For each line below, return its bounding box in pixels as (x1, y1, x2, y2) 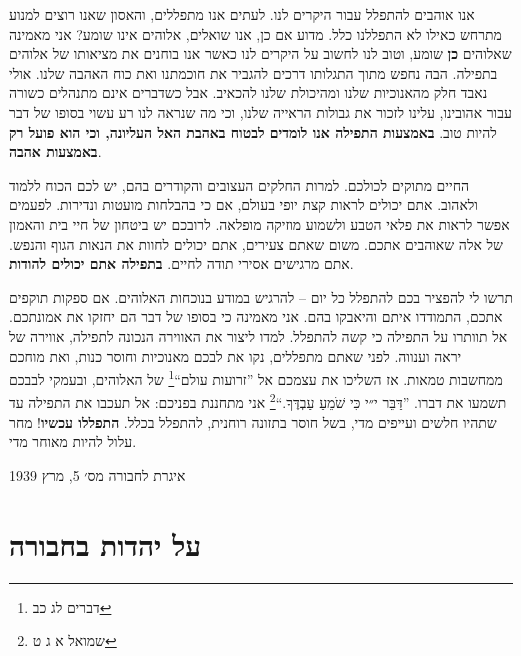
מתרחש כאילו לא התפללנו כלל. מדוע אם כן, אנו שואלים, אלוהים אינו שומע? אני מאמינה (9, 23, 502, 44)
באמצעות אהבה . (9, 141, 102, 162)
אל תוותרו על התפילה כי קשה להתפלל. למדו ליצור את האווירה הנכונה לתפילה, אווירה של (9, 325, 508, 346)
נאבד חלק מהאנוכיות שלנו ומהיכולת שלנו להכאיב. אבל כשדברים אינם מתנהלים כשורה (9, 82, 488, 103)
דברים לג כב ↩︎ (32, 596, 112, 617)
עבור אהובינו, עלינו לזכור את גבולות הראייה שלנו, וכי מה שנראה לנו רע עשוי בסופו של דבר (9, 101, 512, 122)
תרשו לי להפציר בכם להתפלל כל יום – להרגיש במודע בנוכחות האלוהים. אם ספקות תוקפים (9, 286, 513, 307)
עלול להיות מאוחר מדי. (9, 431, 137, 452)
